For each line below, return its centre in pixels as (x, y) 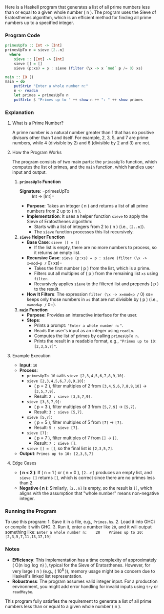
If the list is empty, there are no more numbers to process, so (95, 248)
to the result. (47, 289)
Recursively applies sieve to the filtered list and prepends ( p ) (96, 284)
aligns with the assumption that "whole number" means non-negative (89, 493)
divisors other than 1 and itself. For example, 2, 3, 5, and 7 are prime (80, 138)
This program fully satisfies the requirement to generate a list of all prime (78, 601)
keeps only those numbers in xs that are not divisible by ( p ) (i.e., (92, 299)
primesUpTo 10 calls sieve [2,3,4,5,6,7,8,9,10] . (76, 376)
